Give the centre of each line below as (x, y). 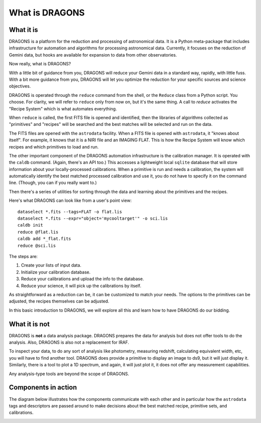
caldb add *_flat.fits (44, 239)
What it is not (29, 324)
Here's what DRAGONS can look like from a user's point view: (70, 200)
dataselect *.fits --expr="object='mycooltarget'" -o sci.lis (93, 219)
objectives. (20, 86)
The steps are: (23, 256)
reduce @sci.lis (37, 245)
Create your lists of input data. (51, 265)
